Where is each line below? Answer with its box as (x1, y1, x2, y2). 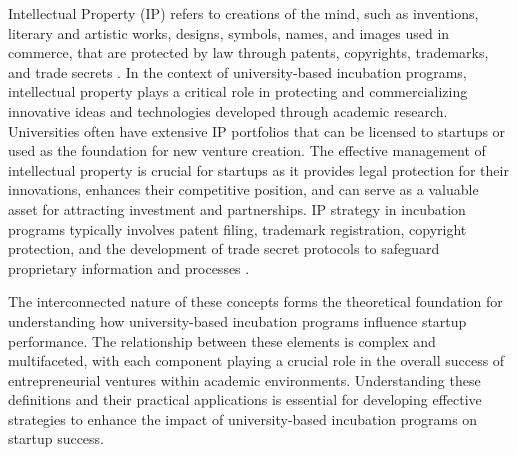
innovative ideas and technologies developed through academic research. (8, 100, 448, 121)
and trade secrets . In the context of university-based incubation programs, (8, 61, 467, 82)
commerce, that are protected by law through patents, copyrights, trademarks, (8, 42, 489, 63)
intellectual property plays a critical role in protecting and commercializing (8, 81, 468, 102)
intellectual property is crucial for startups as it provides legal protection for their (8, 159, 509, 180)
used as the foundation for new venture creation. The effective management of (8, 140, 486, 161)
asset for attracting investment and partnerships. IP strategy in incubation (8, 198, 466, 219)
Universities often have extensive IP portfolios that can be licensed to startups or (8, 120, 506, 141)
